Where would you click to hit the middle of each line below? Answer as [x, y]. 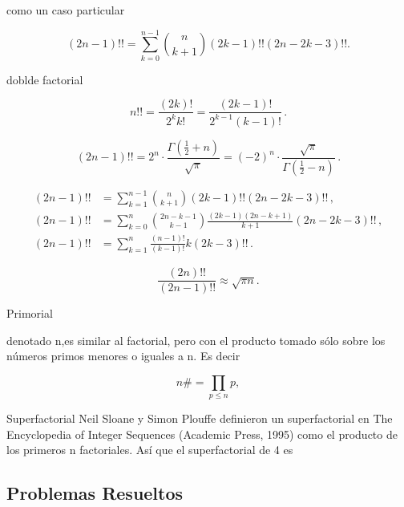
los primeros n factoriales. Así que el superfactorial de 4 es [150, 450]
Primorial [30, 313]
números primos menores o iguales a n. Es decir [123, 356]
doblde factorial [45, 79]
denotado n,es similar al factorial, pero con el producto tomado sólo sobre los [196, 340]
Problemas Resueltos [95, 493]
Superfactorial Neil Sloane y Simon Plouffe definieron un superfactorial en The [200, 418]
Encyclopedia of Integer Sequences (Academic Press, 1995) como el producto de [202, 434]
